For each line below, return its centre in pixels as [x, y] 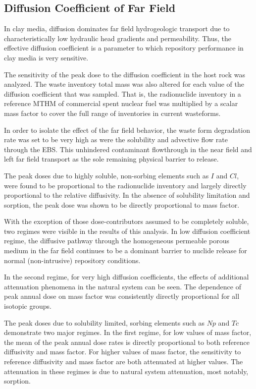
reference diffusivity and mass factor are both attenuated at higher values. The [124, 361]
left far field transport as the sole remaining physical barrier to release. [111, 159]
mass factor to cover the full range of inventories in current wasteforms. [112, 113]
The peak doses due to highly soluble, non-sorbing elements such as [106, 175]
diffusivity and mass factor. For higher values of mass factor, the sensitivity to [123, 352]
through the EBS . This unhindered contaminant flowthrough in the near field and [128, 149]
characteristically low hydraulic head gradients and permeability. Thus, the [118, 38]
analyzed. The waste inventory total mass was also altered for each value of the [124, 84]
